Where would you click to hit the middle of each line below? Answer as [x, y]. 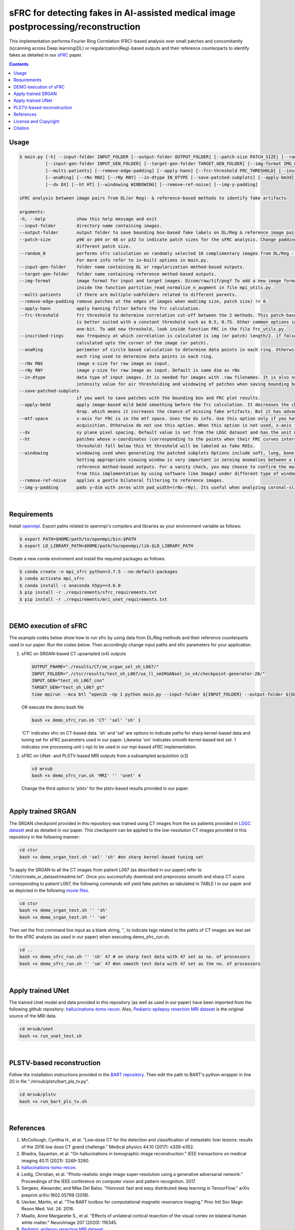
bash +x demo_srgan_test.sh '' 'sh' [64, 910]
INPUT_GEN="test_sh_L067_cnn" [68, 681]
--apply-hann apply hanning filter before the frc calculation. [110, 308]
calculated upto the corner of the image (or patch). [143, 343]
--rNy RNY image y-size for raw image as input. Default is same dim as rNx [130, 370]
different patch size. [104, 246]
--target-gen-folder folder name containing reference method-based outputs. [118, 274]
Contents [19, 64]
